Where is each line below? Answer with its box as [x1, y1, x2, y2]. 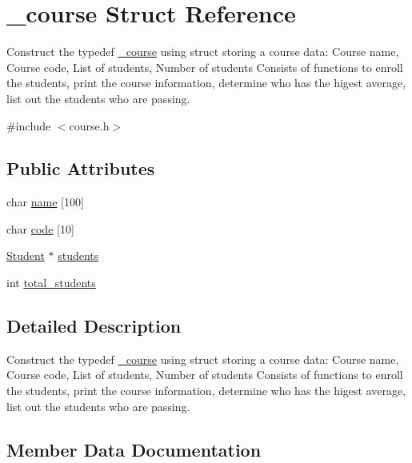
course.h [69, 117, 110, 134]
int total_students [6, 274, 96, 291]
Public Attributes [6, 156, 155, 181]
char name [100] [6, 194, 84, 210]
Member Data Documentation [6, 437, 262, 461]
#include [6, 117, 51, 134]
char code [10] [6, 220, 74, 237]
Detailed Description [6, 313, 182, 338]
